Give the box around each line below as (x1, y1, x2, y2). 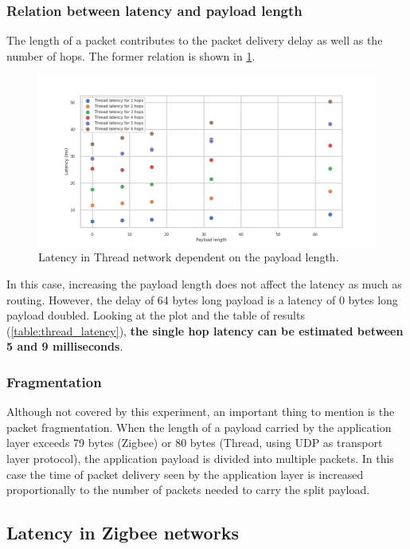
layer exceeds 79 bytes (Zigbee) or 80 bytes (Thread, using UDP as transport (6, 434, 383, 451)
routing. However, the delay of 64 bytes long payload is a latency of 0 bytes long (6, 291, 398, 308)
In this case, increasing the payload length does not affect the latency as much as (6, 276, 402, 292)
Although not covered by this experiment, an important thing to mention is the (6, 403, 395, 420)
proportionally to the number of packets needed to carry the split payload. (6, 481, 370, 498)
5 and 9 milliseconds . (6, 338, 123, 355)
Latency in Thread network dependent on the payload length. (38, 249, 339, 265)
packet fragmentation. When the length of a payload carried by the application (6, 418, 392, 435)
